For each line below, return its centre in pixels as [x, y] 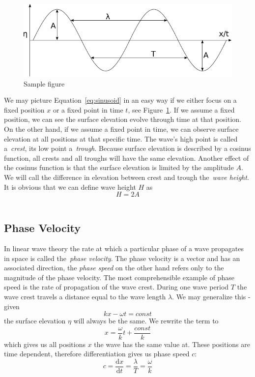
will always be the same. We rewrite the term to [146, 321]
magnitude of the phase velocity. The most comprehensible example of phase [119, 277]
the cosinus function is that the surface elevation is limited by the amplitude [119, 167]
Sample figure [44, 83]
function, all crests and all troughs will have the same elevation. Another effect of [127, 158]
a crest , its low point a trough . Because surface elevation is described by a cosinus [127, 148]
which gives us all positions [45, 344]
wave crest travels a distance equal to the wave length [85, 296]
